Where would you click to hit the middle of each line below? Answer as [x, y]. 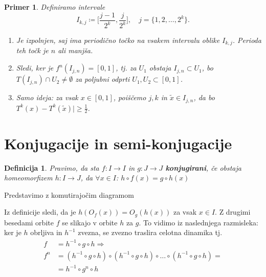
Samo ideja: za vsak [47, 97]
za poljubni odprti [103, 79]
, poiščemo [130, 97]
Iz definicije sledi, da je [40, 212]
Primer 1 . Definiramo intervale [55, 7]
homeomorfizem [28, 178]
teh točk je [32, 50]
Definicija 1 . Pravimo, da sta [52, 167]
